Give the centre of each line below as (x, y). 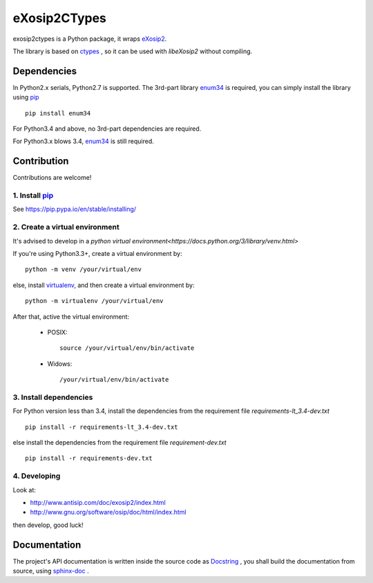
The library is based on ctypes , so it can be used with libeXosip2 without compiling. (133, 51)
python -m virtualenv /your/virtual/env (94, 301)
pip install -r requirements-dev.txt (89, 459)
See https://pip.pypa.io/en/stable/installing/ (75, 209)
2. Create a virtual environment (66, 227)
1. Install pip (33, 196)
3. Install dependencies (53, 397)
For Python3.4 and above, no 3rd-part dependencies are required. (107, 129)
